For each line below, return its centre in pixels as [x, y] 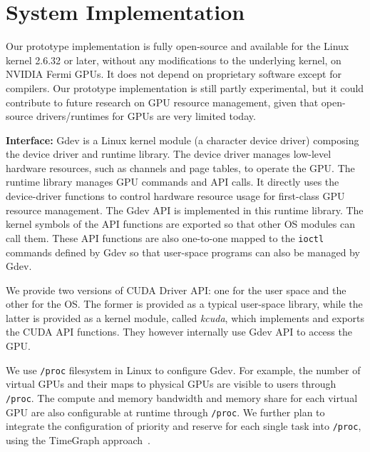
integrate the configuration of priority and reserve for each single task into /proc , [184, 426]
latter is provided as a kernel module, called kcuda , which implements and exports [185, 317]
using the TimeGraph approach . [78, 440]
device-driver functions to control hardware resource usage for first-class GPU [175, 196]
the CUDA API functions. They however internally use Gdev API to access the [179, 332]
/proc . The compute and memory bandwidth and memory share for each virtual [182, 397]
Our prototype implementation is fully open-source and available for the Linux [178, 46]
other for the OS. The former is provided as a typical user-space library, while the [184, 304]
